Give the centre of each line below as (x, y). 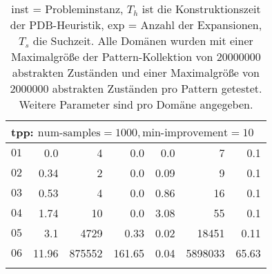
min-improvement (185, 133)
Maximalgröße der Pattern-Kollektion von (112, 56)
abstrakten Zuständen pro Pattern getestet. (157, 88)
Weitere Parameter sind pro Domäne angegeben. (136, 104)
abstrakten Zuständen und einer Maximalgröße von (136, 72)
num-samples (69, 133)
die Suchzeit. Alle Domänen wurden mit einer (143, 40)
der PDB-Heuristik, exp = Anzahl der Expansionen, (136, 25)
